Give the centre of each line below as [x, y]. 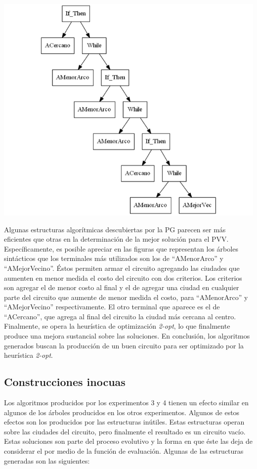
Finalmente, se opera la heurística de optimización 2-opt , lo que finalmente [117, 326]
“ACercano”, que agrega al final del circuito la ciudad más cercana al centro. [120, 316]
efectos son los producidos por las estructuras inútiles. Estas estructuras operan [124, 422]
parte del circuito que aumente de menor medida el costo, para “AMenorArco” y [126, 297]
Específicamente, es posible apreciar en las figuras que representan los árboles [121, 248]
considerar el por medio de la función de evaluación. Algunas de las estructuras [124, 451]
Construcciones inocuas [65, 382]
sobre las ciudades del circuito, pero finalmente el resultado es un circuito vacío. [125, 431]
